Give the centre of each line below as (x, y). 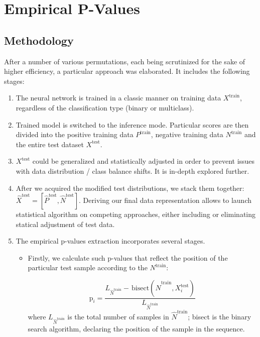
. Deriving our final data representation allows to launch (165, 200)
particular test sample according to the (88, 267)
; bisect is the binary (220, 317)
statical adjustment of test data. (65, 224)
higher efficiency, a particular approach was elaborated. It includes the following (127, 71)
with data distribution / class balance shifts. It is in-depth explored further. (133, 171)
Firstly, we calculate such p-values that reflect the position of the (128, 257)
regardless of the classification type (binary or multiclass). (105, 107)
